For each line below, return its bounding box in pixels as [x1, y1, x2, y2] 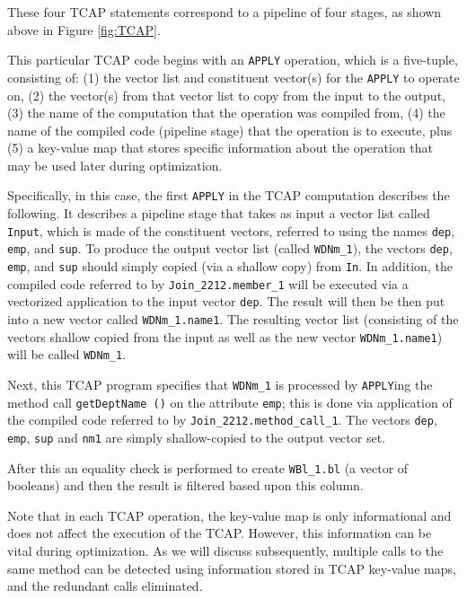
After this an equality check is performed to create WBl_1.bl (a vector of [7, 458, 409, 477]
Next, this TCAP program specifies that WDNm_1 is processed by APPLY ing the [7, 374, 433, 393]
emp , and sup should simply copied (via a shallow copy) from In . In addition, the [7, 257, 453, 276]
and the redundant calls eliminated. [7, 576, 203, 595]
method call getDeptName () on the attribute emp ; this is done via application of [7, 392, 453, 411]
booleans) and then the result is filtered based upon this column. [7, 476, 364, 495]
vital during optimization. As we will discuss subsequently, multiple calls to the [7, 541, 444, 560]
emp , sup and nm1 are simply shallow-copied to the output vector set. [7, 427, 385, 446]
